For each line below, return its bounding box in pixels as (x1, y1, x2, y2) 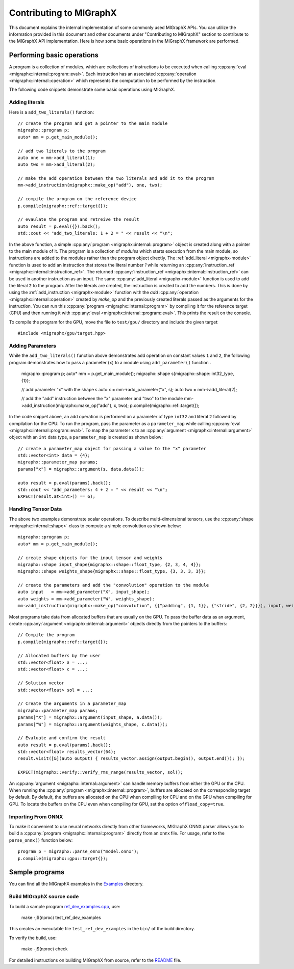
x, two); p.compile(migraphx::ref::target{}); (113, 403, 199, 408)
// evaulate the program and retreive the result (18, 216, 140, 222)
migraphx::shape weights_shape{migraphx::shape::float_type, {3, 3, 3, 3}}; (18, 568, 207, 574)
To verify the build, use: (9, 935, 57, 941)
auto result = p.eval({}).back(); (18, 223, 100, 229)
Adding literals (9, 99, 45, 106)
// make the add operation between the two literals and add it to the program (18, 176, 214, 181)
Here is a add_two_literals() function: (9, 109, 94, 115)
